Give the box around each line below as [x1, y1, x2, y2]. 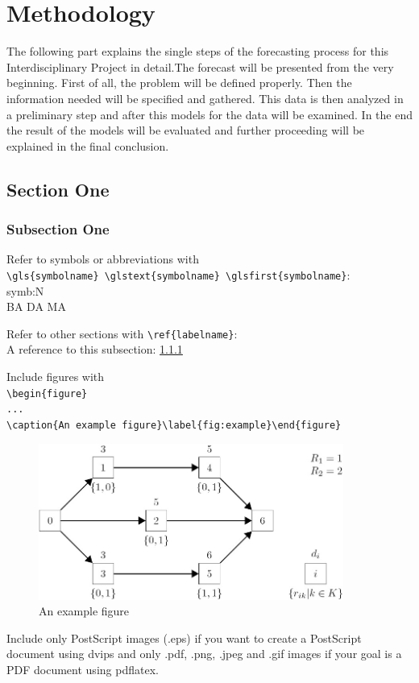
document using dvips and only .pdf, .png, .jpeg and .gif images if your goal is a [6, 645, 402, 662]
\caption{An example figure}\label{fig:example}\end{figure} [6, 419, 342, 431]
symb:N [6, 282, 44, 299]
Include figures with [6, 367, 105, 384]
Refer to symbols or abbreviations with [6, 250, 199, 267]
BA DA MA [6, 298, 66, 315]
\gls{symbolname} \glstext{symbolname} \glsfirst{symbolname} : [6, 266, 351, 283]
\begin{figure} [6, 387, 88, 399]
